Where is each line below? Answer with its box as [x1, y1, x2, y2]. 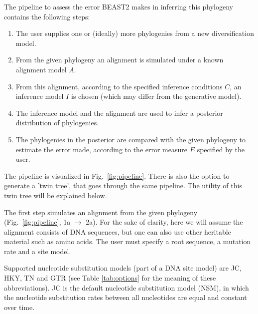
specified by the [197, 144, 245, 154]
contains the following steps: [4, 11, 90, 21]
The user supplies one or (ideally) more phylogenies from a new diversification [15, 28, 254, 38]
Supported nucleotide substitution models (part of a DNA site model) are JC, [4, 263, 242, 273]
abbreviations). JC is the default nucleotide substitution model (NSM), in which [4, 282, 249, 293]
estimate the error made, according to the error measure [15, 144, 187, 154]
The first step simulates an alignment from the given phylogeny [4, 207, 198, 217]
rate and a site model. [4, 246, 71, 256]
